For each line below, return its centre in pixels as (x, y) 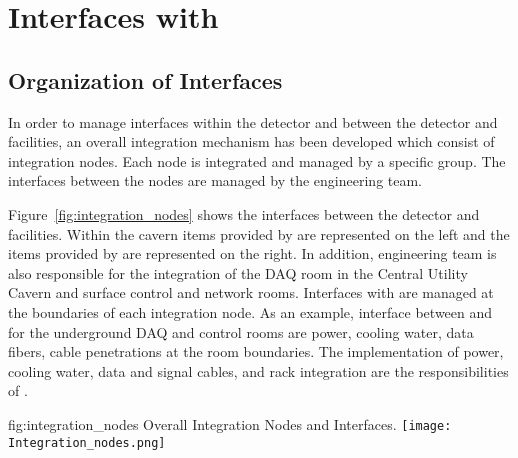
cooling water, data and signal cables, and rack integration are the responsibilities (258, 370)
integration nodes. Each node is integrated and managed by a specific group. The (257, 160)
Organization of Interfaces (145, 79)
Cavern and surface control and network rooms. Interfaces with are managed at (251, 292)
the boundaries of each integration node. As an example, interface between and (250, 311)
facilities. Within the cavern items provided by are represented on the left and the (259, 233)
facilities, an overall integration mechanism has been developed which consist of (251, 141)
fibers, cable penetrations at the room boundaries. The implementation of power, (256, 351)
